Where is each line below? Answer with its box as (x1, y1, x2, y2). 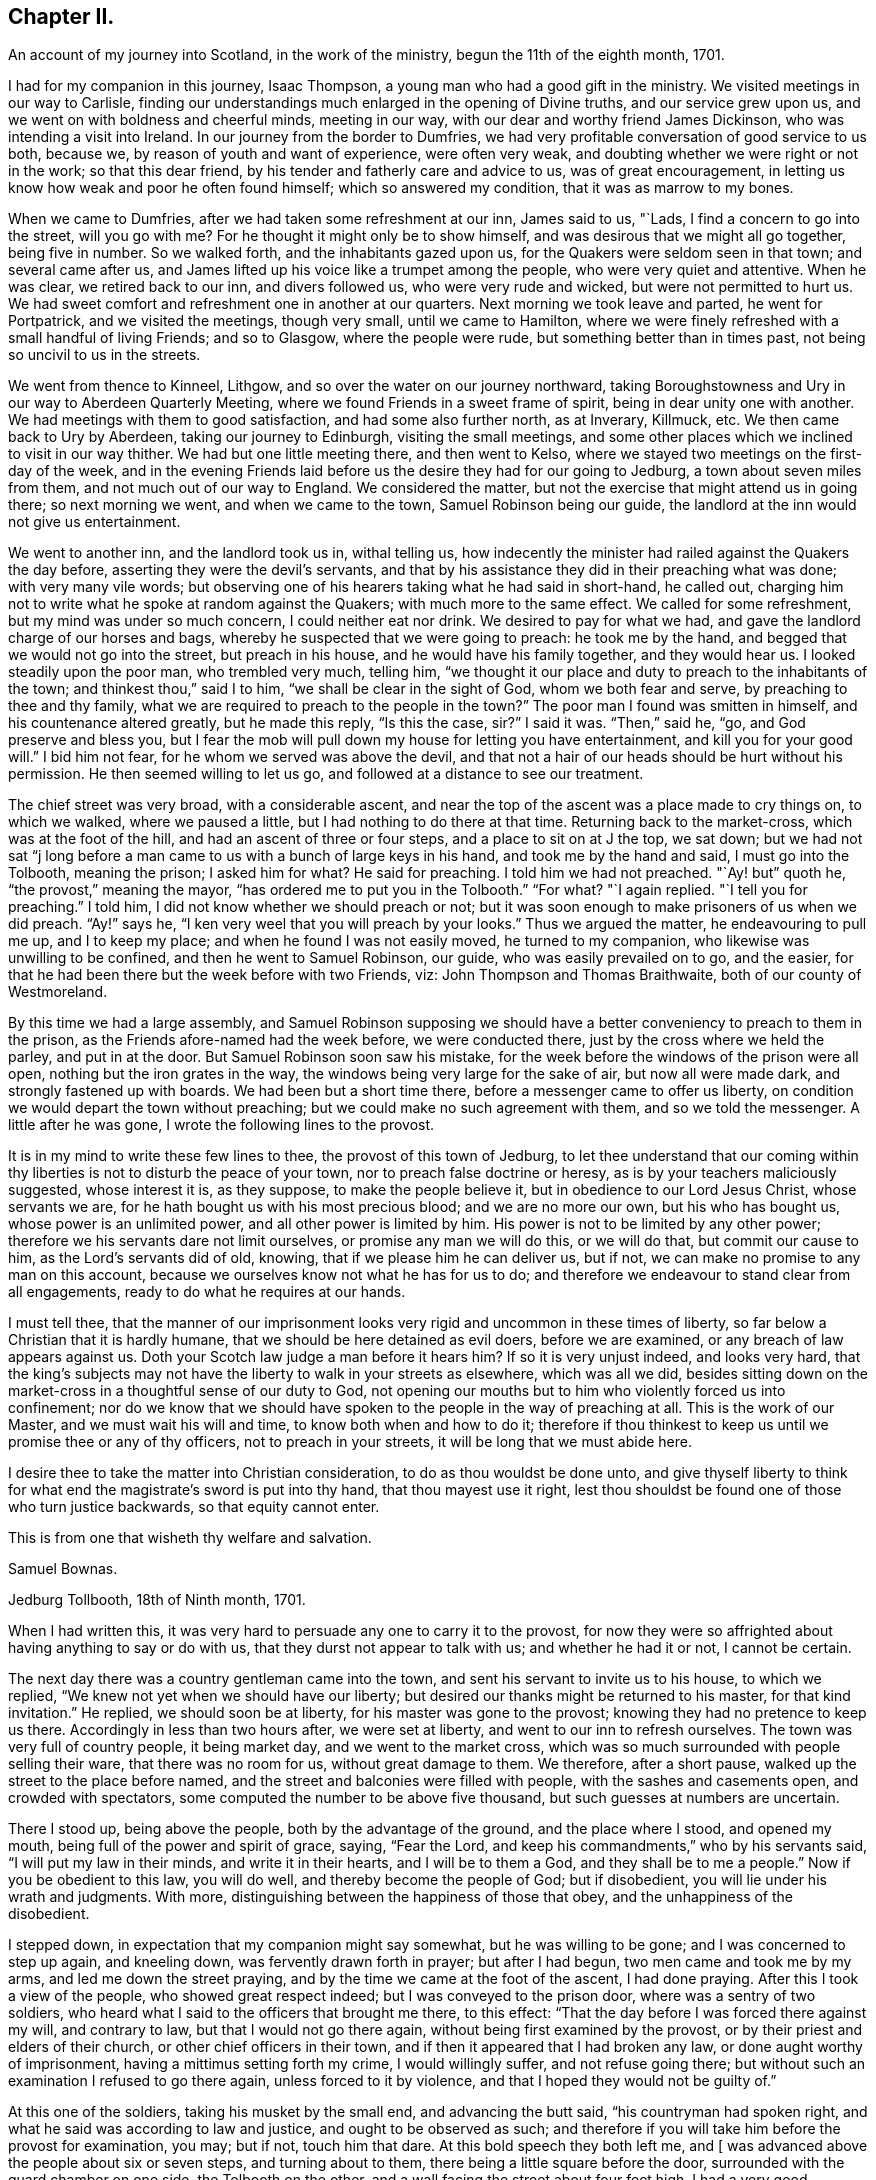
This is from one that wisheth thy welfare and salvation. (8, 1529, 372, 1547)
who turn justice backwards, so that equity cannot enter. (8, 1498, 380, 1516)
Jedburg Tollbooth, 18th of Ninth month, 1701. (8, 1591, 306, 1609)
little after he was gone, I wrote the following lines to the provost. (8, 1116, 435, 1134)
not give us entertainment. (8, 513, 181, 531)
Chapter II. (8, 4, 115, 29)
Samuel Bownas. (8, 1560, 118, 1578)
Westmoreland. (8, 983, 108, 1001)
